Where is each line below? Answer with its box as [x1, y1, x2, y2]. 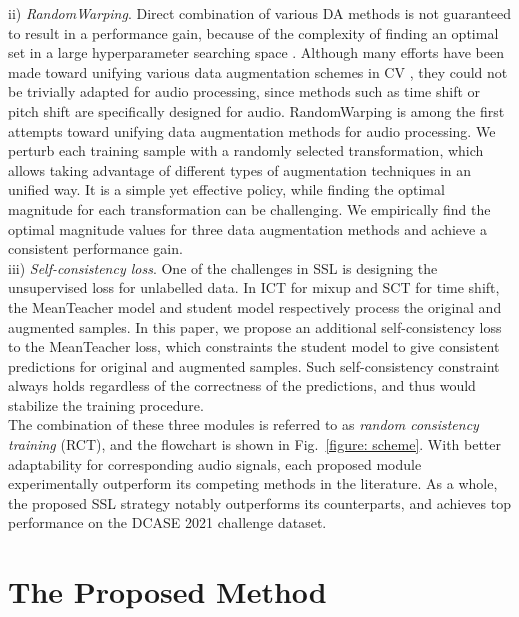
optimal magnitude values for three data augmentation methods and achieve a [8, 218, 487, 239]
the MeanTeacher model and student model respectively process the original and [8, 296, 502, 317]
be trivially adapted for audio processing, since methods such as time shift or [8, 81, 481, 102]
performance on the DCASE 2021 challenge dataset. [8, 512, 327, 533]
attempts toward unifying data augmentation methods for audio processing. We [8, 120, 496, 141]
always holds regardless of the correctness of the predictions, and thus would [8, 375, 476, 396]
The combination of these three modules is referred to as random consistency [8, 414, 479, 435]
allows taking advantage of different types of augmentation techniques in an [8, 159, 472, 180]
